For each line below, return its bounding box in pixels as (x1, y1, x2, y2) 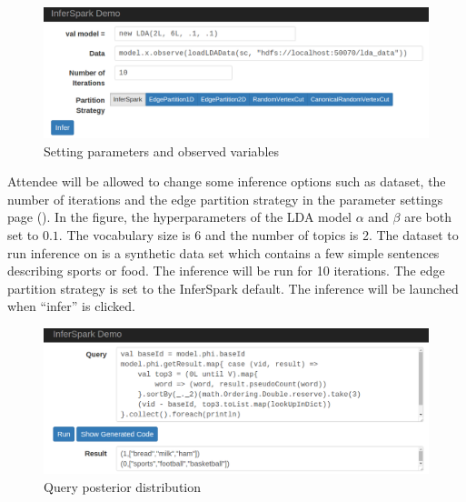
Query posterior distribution (44, 477, 202, 496)
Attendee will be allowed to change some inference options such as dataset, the (7, 172, 446, 191)
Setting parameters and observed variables (44, 141, 279, 160)
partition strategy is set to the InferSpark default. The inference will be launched (7, 278, 459, 297)
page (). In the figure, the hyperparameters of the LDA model (7, 207, 352, 226)
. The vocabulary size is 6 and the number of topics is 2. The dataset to (58, 226, 459, 245)
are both (404, 207, 451, 226)
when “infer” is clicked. (7, 296, 135, 316)
